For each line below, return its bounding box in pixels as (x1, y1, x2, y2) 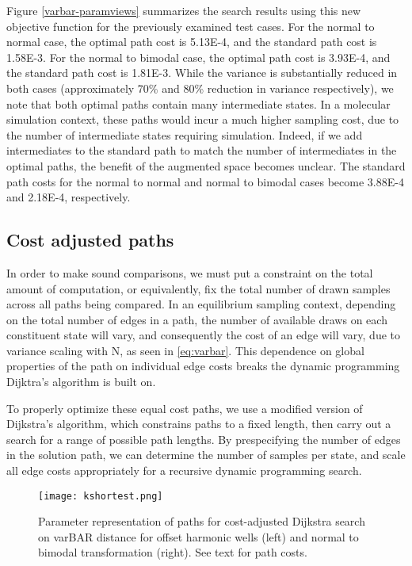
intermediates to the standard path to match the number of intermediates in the (6, 142, 397, 159)
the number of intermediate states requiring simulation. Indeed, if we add (6, 126, 363, 143)
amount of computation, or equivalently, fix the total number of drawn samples (6, 280, 391, 296)
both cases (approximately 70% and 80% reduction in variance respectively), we (6, 79, 394, 96)
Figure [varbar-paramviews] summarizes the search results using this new (6, 2, 361, 18)
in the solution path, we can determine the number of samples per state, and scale (6, 446, 406, 463)
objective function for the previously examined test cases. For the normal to (6, 17, 375, 34)
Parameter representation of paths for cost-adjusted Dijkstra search (38, 513, 365, 530)
